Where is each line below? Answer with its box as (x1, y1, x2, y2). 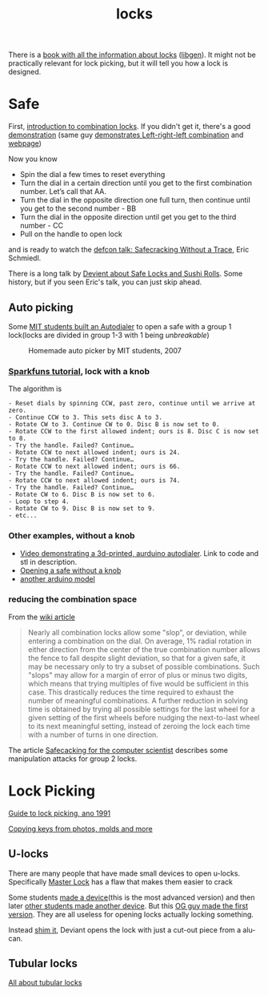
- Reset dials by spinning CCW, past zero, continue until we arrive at (8, 400, 256, 408)
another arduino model (19, 574, 96, 583)
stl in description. (19, 557, 78, 566)
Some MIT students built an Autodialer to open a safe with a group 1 (8, 321, 232, 331)
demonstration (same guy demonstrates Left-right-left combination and (8, 130, 244, 140)
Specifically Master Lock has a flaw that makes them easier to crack (8, 876, 234, 886)
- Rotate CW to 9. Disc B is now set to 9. (8, 505, 156, 513)
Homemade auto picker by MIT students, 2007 (28, 345, 182, 355)
